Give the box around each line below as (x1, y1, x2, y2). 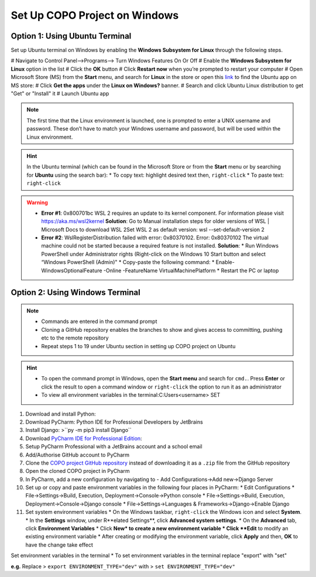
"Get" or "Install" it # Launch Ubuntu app (11, 90, 109, 97)
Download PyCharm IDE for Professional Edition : (25, 435, 143, 442)
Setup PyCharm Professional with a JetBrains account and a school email (25, 443, 202, 450)
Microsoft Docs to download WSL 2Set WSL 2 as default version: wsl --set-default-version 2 (41, 226, 265, 233)
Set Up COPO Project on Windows (11, 9, 179, 22)
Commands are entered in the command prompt (41, 318, 157, 325)
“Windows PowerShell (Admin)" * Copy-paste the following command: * (41, 259, 215, 266)
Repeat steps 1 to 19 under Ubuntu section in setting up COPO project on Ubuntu (41, 342, 236, 349)
